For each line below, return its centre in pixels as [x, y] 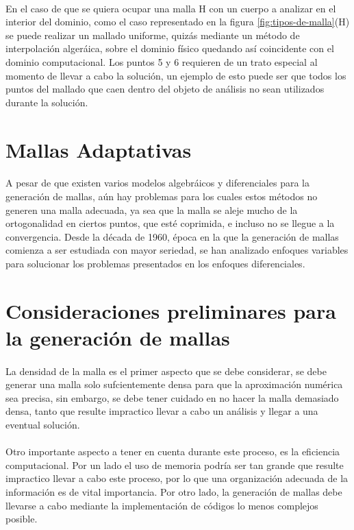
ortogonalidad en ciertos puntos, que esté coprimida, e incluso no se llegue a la [170, 223]
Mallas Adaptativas [99, 149]
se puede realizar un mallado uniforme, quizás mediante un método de [153, 35]
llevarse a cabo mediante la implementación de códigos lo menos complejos [162, 505]
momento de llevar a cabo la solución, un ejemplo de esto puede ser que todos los [176, 75]
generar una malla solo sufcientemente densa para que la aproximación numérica [174, 384]
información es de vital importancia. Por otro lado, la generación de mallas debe [174, 491]
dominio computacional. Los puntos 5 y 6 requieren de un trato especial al [162, 61]
